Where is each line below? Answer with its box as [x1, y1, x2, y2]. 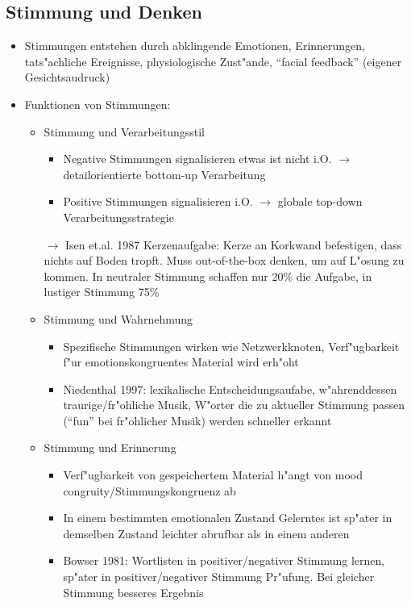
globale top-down [277, 193, 363, 210]
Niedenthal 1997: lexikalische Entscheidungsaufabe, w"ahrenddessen [63, 380, 397, 397]
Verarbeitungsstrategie [63, 208, 174, 225]
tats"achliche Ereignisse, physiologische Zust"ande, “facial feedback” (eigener [24, 52, 402, 69]
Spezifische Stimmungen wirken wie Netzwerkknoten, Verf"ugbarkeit [63, 337, 400, 354]
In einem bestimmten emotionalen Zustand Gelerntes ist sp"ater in [63, 509, 392, 526]
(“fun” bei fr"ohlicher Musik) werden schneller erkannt [63, 412, 332, 428]
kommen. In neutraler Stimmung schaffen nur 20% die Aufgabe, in [44, 267, 372, 284]
